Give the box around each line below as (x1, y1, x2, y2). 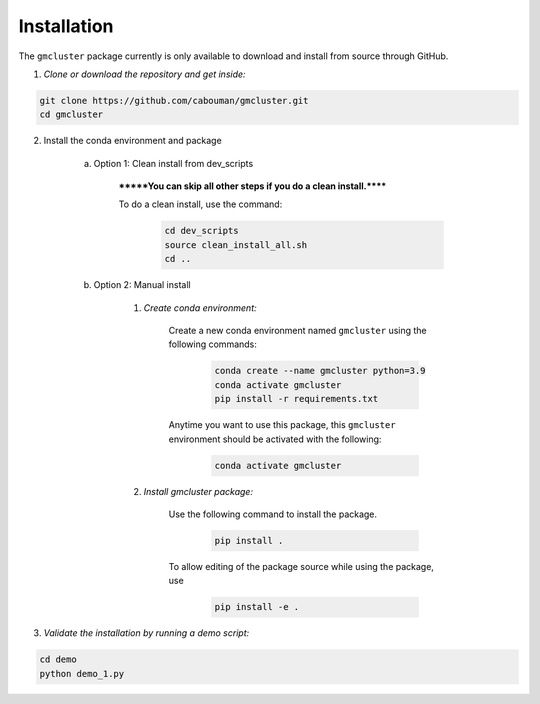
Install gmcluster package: (143, 485, 254, 497)
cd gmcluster (39, 109, 104, 120)
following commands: (168, 338, 257, 350)
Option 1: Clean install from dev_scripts (93, 157, 254, 169)
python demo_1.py (39, 668, 125, 679)
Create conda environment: (143, 301, 257, 314)
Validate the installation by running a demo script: (43, 627, 250, 639)
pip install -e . (214, 601, 300, 613)
